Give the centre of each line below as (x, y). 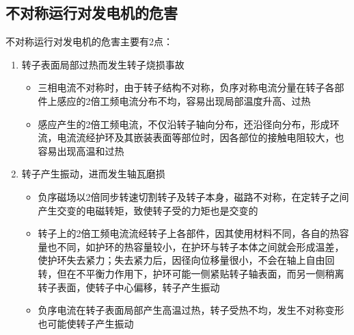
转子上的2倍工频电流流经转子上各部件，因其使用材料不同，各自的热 (189, 233)
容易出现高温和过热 (81, 150)
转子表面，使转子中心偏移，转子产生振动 (129, 287)
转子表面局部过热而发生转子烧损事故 (103, 64)
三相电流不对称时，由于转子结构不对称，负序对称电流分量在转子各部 (191, 87)
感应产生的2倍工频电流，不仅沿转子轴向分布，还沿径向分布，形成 (184, 124)
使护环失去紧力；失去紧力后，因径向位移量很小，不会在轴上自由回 (186, 260)
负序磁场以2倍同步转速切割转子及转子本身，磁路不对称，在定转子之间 (193, 196)
